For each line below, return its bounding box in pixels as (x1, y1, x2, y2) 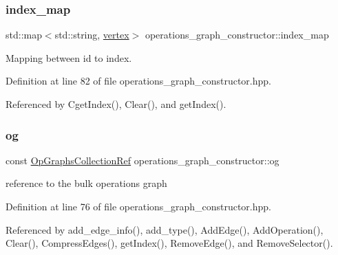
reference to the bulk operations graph (6, 176, 167, 190)
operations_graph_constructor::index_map (145, 27, 329, 42)
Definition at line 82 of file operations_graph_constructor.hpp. (6, 74, 271, 88)
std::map (6, 27, 42, 42)
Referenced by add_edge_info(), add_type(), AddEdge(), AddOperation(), (6, 222, 324, 236)
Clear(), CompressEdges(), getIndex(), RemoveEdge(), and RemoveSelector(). (6, 236, 333, 250)
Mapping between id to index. (6, 50, 132, 65)
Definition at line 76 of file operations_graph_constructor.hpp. (6, 199, 271, 213)
